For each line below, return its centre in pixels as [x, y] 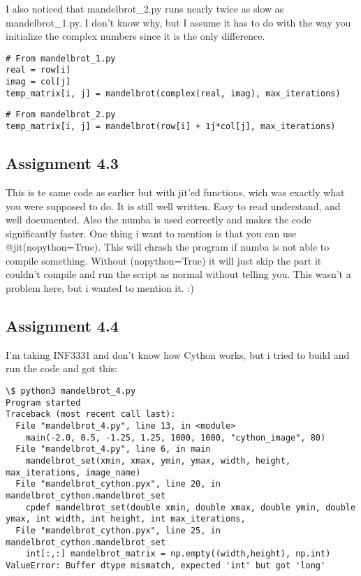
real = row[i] [38, 70]
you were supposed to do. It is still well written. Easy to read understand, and [173, 206]
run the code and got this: [61, 368]
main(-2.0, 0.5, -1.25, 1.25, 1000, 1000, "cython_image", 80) [176, 437]
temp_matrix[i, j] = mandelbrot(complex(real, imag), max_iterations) [173, 93]
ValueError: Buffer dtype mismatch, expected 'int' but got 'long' [166, 565]
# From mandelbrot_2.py [61, 115]
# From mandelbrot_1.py [61, 58]
